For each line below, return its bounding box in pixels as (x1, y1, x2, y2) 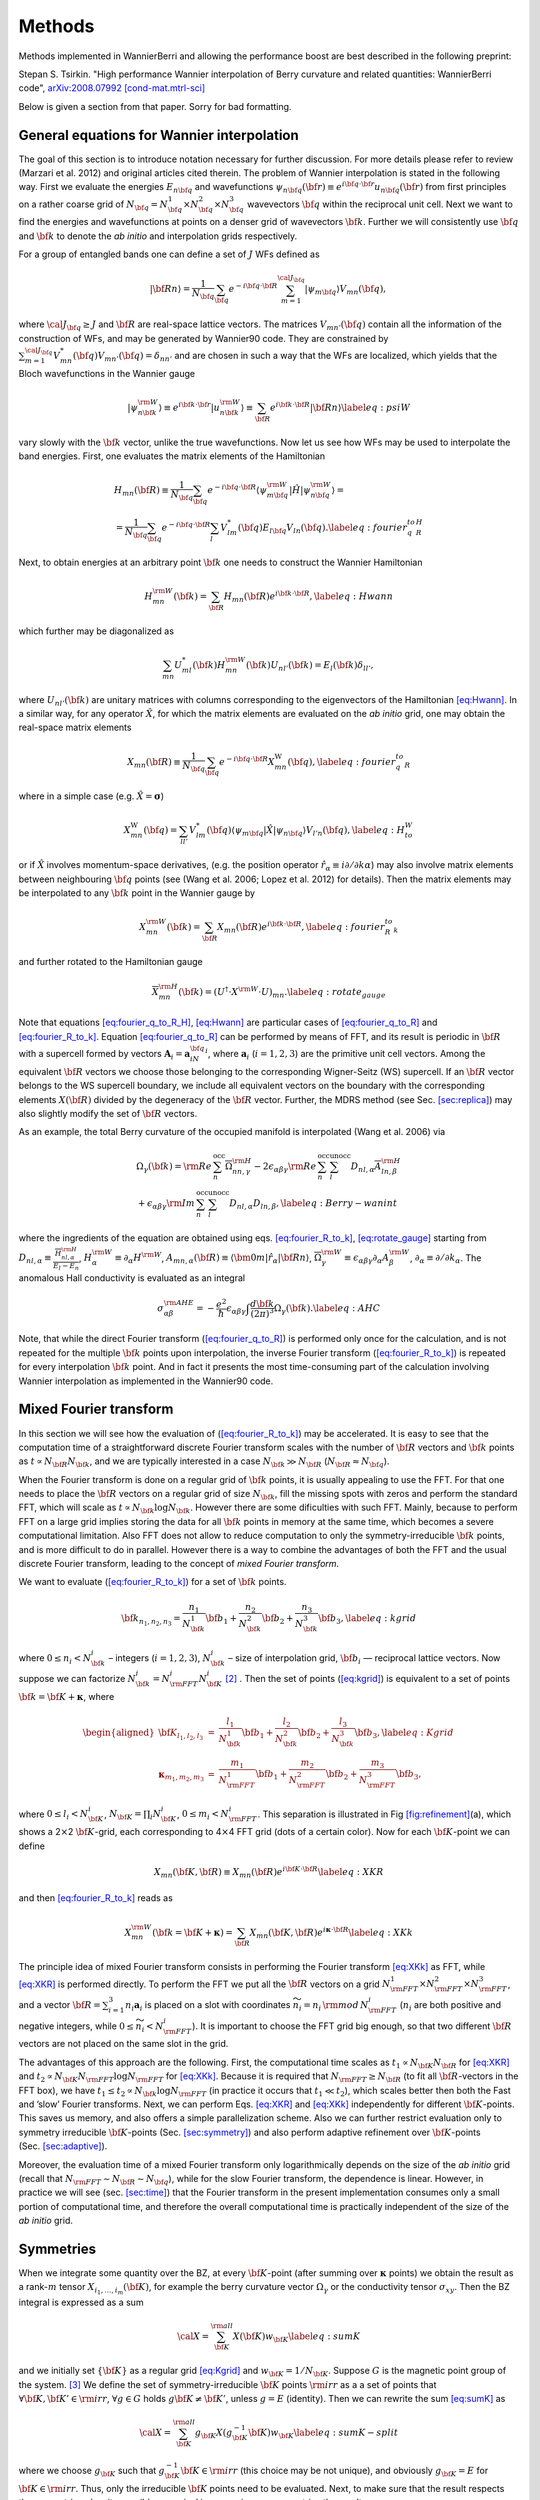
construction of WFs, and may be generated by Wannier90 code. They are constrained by (18, 332, 389, 344)
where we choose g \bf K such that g (18, 2464, 165, 2479)
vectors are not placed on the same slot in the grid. (18, 2038, 229, 2050)
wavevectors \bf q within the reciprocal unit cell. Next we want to (246, 198, 514, 210)
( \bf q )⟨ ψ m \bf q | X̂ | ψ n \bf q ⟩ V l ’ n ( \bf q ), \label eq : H (206, 825, 405, 839)
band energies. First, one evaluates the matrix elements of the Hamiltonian (18, 450, 325, 462)
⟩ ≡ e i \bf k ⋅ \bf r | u (158, 400, 220, 413)
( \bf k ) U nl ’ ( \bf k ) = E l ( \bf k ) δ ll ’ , (245, 659, 374, 673)
